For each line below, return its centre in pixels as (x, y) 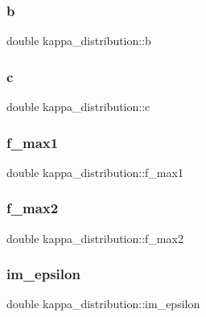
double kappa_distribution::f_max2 (95, 238)
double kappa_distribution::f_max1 (95, 172)
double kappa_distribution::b (79, 41)
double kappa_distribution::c (78, 107)
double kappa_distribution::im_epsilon (103, 304)
